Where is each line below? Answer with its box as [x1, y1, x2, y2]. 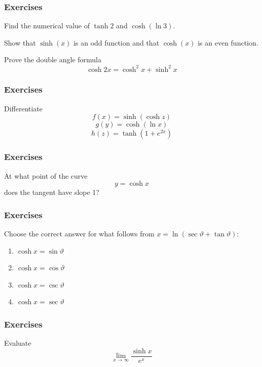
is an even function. [198, 37, 258, 48]
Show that [4, 37, 36, 48]
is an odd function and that [73, 37, 160, 48]
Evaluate [4, 338, 31, 348]
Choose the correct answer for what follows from [4, 228, 155, 238]
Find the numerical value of [4, 20, 90, 31]
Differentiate [4, 103, 43, 113]
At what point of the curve [4, 170, 88, 181]
